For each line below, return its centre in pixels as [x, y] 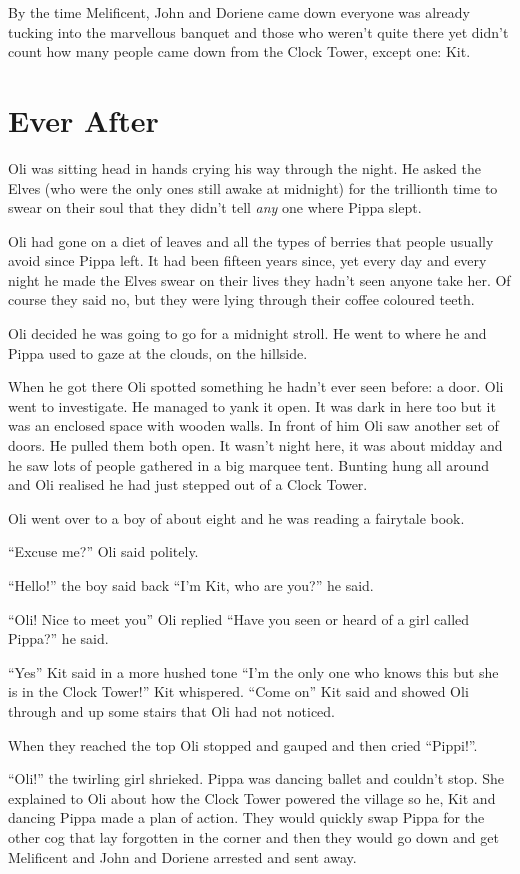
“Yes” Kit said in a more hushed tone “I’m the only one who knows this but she [253, 671]
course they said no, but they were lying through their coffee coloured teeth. [241, 299]
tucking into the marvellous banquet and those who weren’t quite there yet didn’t [258, 31]
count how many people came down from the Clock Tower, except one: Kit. [239, 51]
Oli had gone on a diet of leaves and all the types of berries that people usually [251, 240]
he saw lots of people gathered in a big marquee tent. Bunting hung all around [249, 464]
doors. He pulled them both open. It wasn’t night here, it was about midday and [255, 445]
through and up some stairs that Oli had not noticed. [172, 710]
